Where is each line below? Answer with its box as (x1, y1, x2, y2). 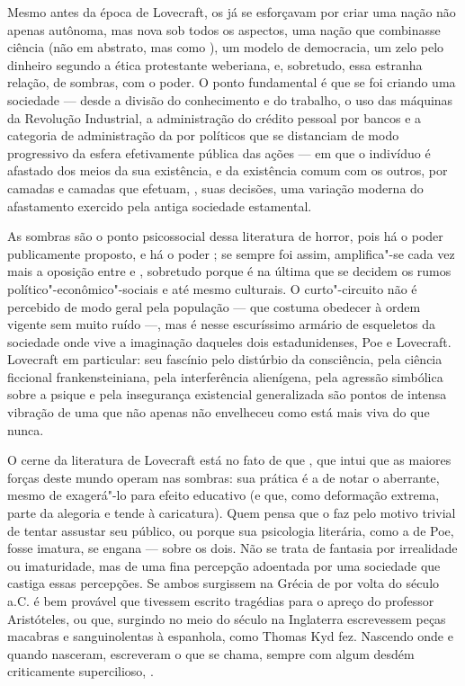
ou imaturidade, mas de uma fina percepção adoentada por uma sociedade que (7, 556, 441, 575)
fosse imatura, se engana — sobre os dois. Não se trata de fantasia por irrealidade (7, 539, 458, 557)
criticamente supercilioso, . (7, 662, 154, 681)
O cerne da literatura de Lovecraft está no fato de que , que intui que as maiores (7, 450, 452, 469)
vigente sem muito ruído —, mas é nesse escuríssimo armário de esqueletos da (7, 315, 435, 334)
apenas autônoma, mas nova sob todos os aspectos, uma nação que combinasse (7, 20, 441, 39)
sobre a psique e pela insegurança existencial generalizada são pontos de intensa (7, 385, 447, 404)
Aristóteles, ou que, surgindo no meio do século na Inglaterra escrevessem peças (7, 609, 446, 628)
